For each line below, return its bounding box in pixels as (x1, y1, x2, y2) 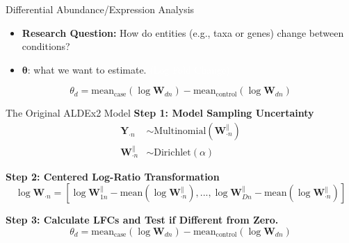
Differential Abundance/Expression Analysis (6, 2, 195, 16)
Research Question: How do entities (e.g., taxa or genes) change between (22, 25, 344, 40)
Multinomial (154, 126, 206, 136)
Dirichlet (154, 147, 191, 158)
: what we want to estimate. (27, 62, 147, 76)
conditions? (22, 39, 70, 53)
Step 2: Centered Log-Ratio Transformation (6, 169, 220, 183)
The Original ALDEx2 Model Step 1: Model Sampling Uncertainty (6, 106, 314, 120)
